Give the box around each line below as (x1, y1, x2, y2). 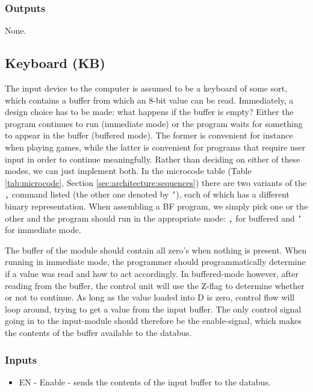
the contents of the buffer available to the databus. (5, 326, 192, 339)
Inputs (5, 352, 37, 367)
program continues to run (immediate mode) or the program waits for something (5, 117, 303, 129)
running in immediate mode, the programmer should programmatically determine (5, 255, 306, 268)
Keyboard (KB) (5, 54, 105, 72)
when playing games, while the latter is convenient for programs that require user (5, 140, 306, 153)
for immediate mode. (5, 223, 81, 236)
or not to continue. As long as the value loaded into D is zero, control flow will (5, 291, 295, 303)
